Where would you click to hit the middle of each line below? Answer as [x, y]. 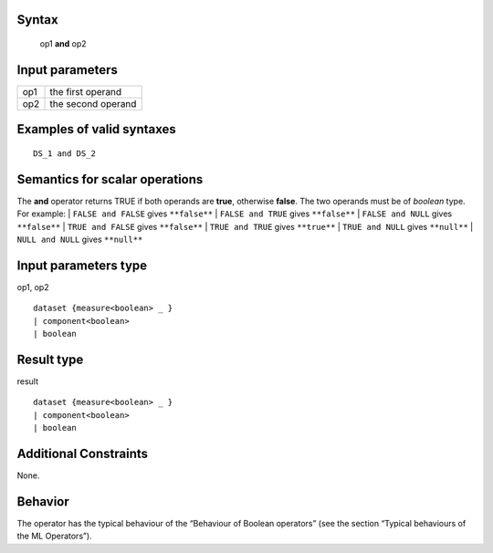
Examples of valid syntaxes [97, 129]
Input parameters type [82, 265]
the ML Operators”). [54, 536]
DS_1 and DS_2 [64, 153]
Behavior [43, 501]
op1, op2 [33, 287]
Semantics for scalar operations [110, 179]
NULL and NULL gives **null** [80, 240]
